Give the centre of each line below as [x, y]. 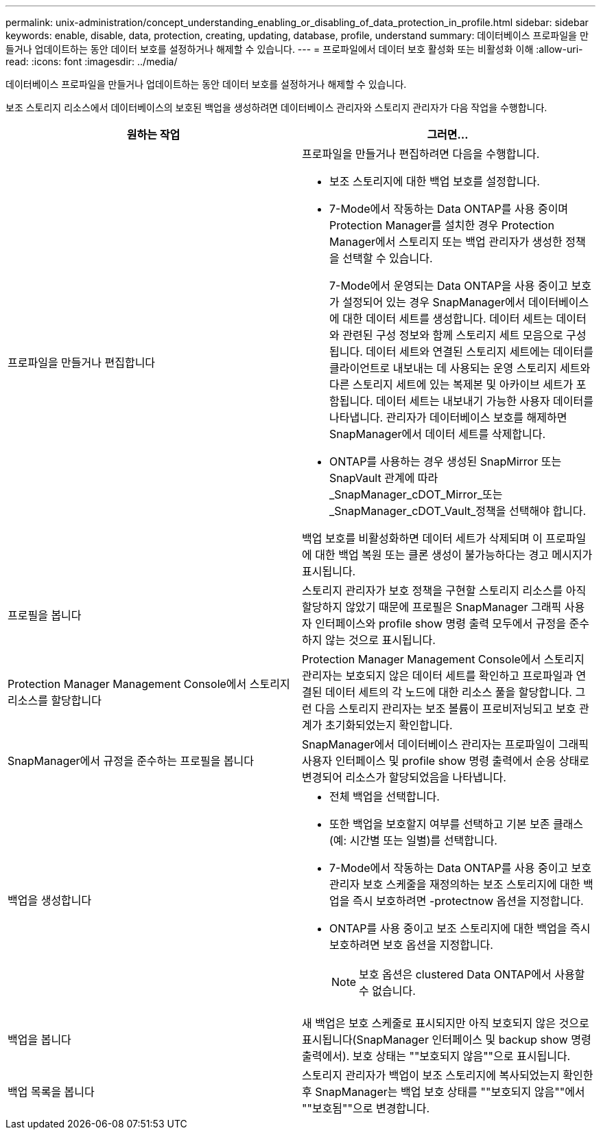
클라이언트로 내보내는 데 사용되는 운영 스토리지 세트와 [460, 368]
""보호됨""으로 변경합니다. [366, 1108]
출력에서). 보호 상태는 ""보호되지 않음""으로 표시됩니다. [436, 1056]
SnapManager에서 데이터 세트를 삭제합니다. [438, 434]
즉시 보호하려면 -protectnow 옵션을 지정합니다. [468, 901]
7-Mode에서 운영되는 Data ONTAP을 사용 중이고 [449, 286]
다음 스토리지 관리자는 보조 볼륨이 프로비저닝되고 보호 [446, 709]
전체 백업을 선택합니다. [385, 796]
